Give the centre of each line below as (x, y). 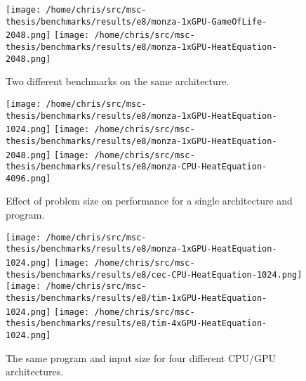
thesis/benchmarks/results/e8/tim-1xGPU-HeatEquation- (137, 298)
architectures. (35, 372)
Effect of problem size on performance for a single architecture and (149, 201)
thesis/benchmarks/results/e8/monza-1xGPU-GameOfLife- (137, 21)
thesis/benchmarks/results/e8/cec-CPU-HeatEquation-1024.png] (154, 275)
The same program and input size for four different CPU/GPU (141, 357)
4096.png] (28, 178)
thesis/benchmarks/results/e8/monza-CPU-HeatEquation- (137, 167)
